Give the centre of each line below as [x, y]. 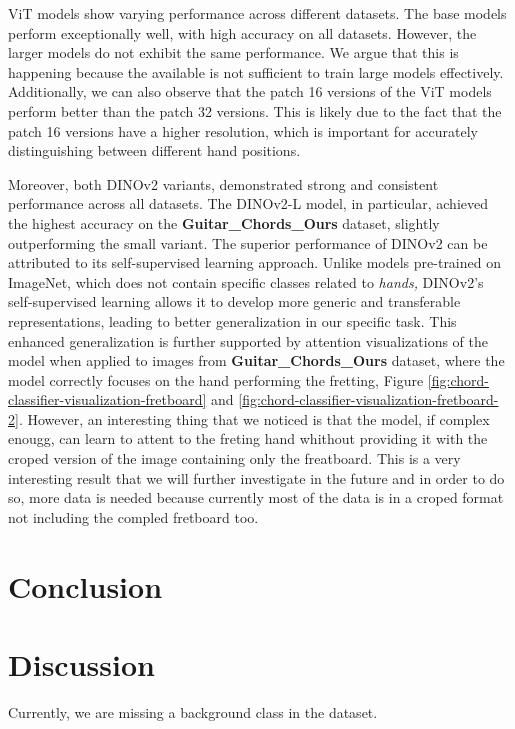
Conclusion [85, 585]
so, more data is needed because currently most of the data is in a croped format [256, 497]
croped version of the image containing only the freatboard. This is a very [234, 458]
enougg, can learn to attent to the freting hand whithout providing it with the [248, 438]
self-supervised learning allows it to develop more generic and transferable [234, 301]
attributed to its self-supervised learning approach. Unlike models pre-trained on [254, 262]
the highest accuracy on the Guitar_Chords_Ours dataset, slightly [224, 222]
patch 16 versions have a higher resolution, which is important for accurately [243, 130]
